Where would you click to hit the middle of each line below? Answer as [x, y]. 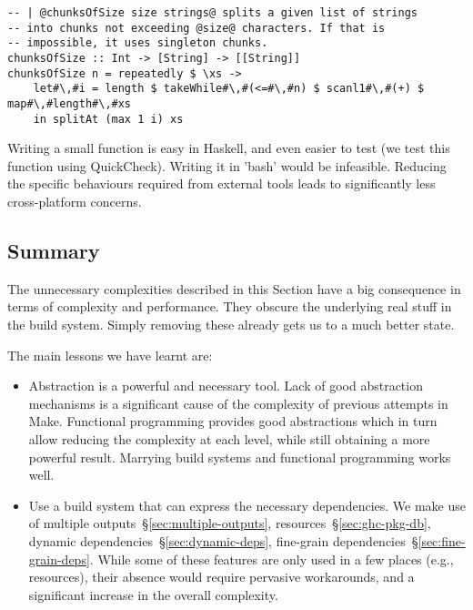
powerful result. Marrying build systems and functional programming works [240, 457]
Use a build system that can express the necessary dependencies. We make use [247, 505]
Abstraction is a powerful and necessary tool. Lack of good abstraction [226, 386]
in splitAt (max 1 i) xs [108, 119]
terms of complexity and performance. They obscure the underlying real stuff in [230, 306]
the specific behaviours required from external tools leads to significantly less [221, 183]
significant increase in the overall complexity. [153, 594]
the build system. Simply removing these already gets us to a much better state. [231, 325]
